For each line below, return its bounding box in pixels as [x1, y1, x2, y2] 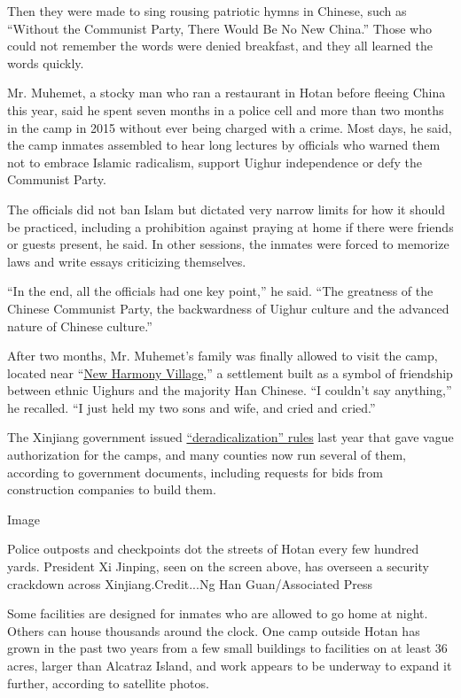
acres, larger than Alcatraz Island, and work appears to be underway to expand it [7, 656, 452, 674]
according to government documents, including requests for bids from [7, 462, 384, 481]
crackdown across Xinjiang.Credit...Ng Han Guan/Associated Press [7, 574, 372, 593]
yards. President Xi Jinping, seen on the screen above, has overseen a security [7, 557, 429, 576]
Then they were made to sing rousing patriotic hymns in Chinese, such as [7, 2, 407, 19]
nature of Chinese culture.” [7, 316, 152, 335]
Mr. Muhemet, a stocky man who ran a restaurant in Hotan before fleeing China [7, 83, 446, 102]
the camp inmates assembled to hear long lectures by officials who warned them [7, 136, 441, 154]
